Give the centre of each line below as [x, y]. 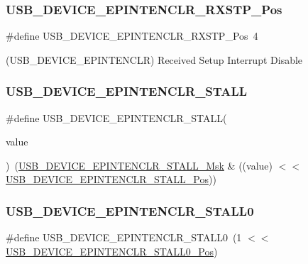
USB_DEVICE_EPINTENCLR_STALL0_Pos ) [112, 251]
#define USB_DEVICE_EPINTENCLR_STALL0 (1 [124, 237]
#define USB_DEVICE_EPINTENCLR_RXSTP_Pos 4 [132, 36]
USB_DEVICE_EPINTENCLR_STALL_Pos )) [111, 179]
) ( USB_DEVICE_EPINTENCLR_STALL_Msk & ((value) [139, 165]
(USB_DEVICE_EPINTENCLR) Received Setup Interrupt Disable [154, 59]
